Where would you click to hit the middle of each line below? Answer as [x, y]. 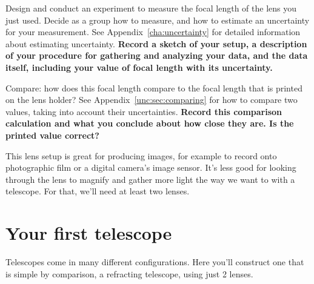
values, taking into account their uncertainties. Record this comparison [144, 111]
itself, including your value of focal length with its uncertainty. [139, 67]
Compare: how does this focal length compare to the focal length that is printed [154, 88]
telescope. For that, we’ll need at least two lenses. [98, 191]
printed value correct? [52, 135]
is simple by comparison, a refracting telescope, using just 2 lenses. [129, 273]
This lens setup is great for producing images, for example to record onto [141, 155]
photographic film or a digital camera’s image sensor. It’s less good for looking [151, 167]
